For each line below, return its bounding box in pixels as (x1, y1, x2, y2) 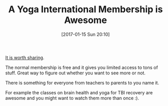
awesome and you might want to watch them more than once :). (5, 95, 139, 101)
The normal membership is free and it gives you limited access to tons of (5, 64, 158, 70)
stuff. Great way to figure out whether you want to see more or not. (5, 70, 146, 76)
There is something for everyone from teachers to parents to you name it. (5, 79, 159, 86)
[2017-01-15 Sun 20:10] (61, 31, 110, 37)
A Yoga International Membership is (8, 4, 163, 15)
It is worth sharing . (5, 55, 45, 61)
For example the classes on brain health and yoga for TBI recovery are (5, 89, 153, 95)
